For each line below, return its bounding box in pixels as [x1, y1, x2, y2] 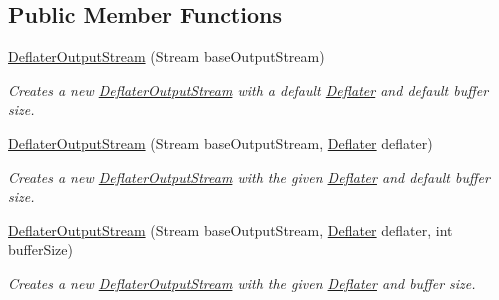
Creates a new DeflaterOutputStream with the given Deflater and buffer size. [8, 272, 476, 293]
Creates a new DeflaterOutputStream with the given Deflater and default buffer [8, 166, 490, 187]
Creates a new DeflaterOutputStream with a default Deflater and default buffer [8, 79, 489, 100]
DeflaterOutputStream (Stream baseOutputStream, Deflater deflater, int [8, 219, 453, 240]
